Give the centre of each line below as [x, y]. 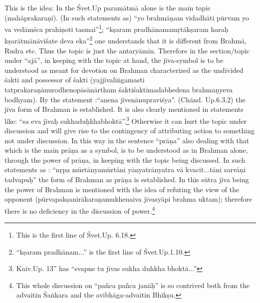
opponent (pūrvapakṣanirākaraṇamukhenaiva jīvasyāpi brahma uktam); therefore [128, 199]
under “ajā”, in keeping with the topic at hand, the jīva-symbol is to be [114, 60]
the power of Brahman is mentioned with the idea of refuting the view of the [122, 189]
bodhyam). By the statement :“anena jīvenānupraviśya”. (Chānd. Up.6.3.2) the [125, 99]
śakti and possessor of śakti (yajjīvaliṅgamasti [75, 80]
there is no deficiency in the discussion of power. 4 [80, 210]
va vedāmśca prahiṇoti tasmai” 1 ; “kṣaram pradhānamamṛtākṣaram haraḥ [117, 28]
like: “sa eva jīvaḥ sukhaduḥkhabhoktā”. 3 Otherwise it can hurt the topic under [126, 120]
